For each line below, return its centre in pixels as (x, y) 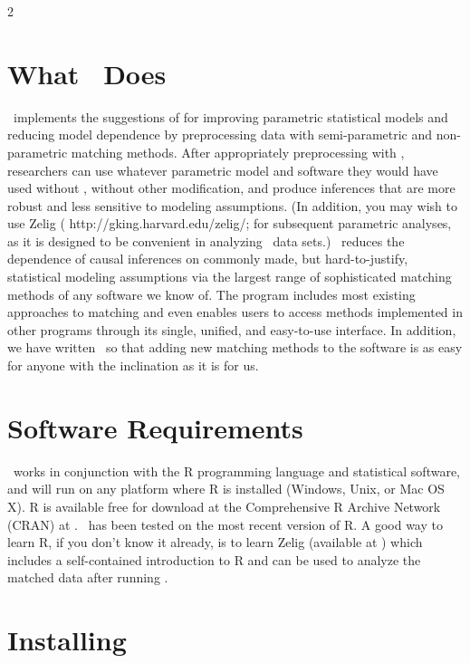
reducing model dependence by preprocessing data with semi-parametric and (220, 135)
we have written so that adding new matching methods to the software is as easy (235, 347)
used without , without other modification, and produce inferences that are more (231, 188)
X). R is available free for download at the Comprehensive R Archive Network (224, 506)
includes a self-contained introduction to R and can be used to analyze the (214, 559)
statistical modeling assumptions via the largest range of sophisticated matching (230, 277)
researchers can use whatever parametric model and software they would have (223, 170)
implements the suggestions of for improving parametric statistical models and (230, 116)
